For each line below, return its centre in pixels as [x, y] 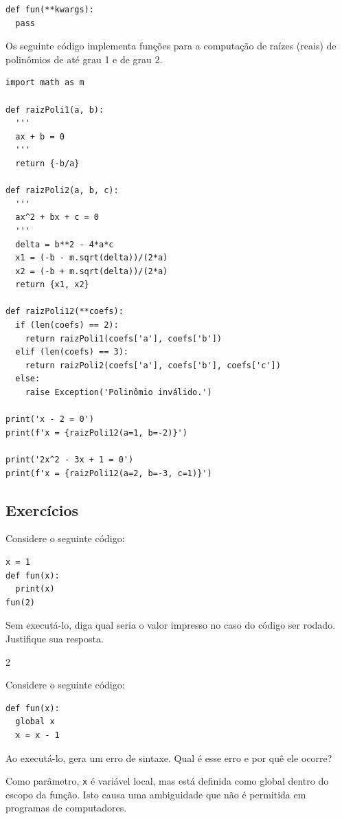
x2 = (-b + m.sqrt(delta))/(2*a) [92, 271]
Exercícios [42, 509]
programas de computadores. [66, 808]
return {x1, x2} [52, 285]
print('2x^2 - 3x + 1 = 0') [70, 460]
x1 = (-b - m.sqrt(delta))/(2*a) [92, 258]
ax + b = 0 [40, 136]
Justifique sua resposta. [55, 638]
